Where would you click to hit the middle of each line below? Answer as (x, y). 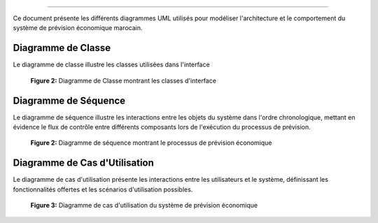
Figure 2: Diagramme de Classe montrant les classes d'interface (124, 80)
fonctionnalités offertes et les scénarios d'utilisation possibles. (103, 189)
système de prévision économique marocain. (78, 28)
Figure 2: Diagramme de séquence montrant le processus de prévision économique (151, 143)
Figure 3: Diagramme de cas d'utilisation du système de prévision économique (144, 206)
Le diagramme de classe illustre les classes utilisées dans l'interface (111, 65)
